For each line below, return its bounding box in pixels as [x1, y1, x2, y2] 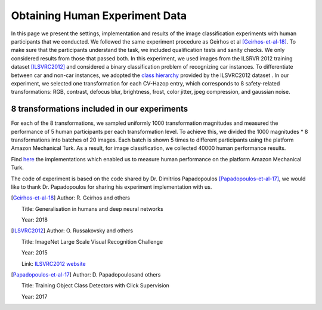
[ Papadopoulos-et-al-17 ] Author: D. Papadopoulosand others [11, 271, 161, 278]
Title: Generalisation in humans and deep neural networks [21, 205, 163, 212]
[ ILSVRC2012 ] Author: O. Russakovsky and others [11, 227, 134, 234]
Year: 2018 [21, 216, 48, 223]
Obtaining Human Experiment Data [11, 9, 187, 22]
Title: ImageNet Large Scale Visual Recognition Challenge [21, 238, 163, 245]
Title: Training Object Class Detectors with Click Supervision [21, 282, 170, 289]
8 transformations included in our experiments [11, 104, 188, 114]
